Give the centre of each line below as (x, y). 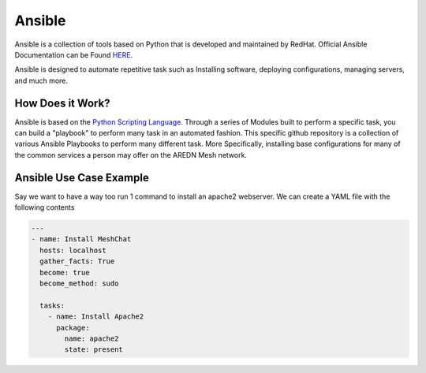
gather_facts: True (77, 261)
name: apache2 (92, 338)
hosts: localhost (73, 250)
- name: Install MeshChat (81, 239)
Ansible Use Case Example (82, 177)
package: (73, 328)
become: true (65, 272)
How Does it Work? (62, 103)
